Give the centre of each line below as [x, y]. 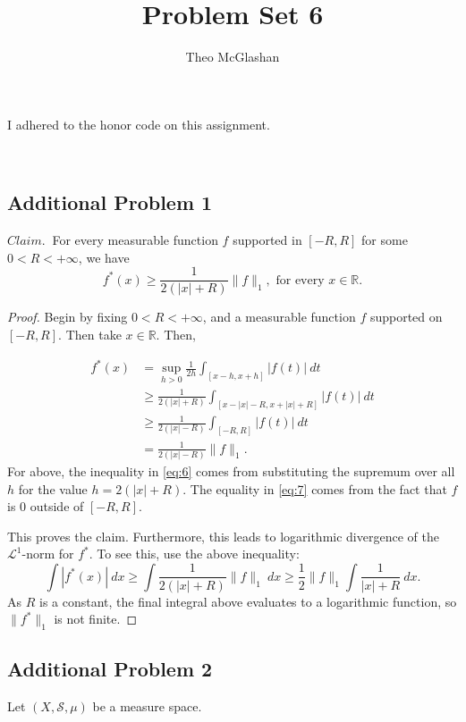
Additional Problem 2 [110, 669]
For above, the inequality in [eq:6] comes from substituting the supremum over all [231, 470]
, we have [104, 257]
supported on [406, 317]
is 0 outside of [46, 506]
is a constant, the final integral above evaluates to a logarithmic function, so [248, 601]
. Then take [90, 334]
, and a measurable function [279, 317]
